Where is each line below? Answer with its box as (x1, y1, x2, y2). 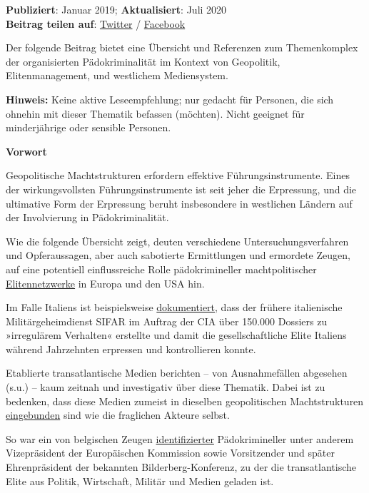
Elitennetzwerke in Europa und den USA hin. (6, 275, 205, 290)
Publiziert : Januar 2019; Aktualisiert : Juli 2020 (6, 2, 227, 16)
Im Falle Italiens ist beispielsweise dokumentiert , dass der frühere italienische (6, 300, 343, 315)
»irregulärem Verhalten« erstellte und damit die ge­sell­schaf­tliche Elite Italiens (6, 327, 347, 342)
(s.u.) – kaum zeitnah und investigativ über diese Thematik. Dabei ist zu (6, 380, 325, 395)
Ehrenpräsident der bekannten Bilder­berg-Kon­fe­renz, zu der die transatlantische (6, 459, 356, 474)
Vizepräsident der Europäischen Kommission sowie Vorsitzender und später (6, 445, 335, 460)
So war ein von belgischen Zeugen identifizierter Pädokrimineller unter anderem (6, 431, 354, 446)
